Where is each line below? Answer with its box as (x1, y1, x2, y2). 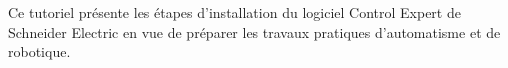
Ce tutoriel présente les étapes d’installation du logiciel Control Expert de (8, 2, 461, 22)
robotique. (8, 41, 71, 62)
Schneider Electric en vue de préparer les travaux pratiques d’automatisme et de (8, 21, 501, 42)
